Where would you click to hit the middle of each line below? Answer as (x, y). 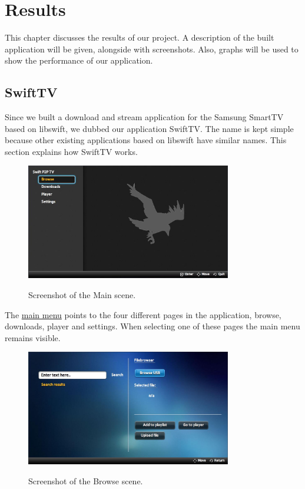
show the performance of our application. (79, 60)
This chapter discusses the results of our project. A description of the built (140, 37)
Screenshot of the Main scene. (82, 294)
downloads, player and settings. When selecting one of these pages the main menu (152, 326)
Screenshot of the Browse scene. (86, 480)
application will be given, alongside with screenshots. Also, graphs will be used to (152, 49)
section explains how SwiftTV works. (71, 151)
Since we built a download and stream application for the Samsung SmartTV (144, 117)
